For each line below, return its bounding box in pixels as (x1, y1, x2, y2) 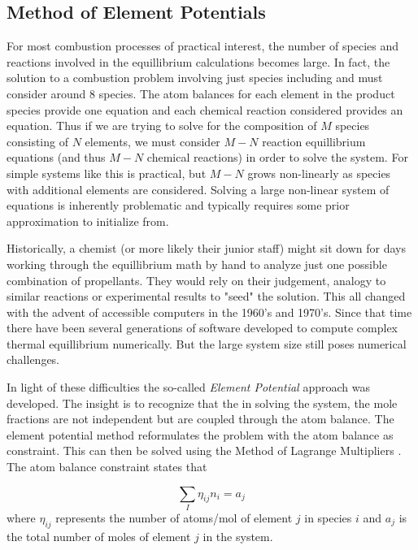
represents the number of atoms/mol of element (55, 509, 293, 526)
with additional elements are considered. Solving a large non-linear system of (7, 180, 390, 197)
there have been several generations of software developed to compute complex (7, 319, 398, 336)
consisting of (7, 132, 68, 149)
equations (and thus (7, 149, 106, 166)
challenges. (7, 351, 60, 368)
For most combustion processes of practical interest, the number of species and (7, 37, 399, 54)
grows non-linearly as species (247, 164, 391, 181)
